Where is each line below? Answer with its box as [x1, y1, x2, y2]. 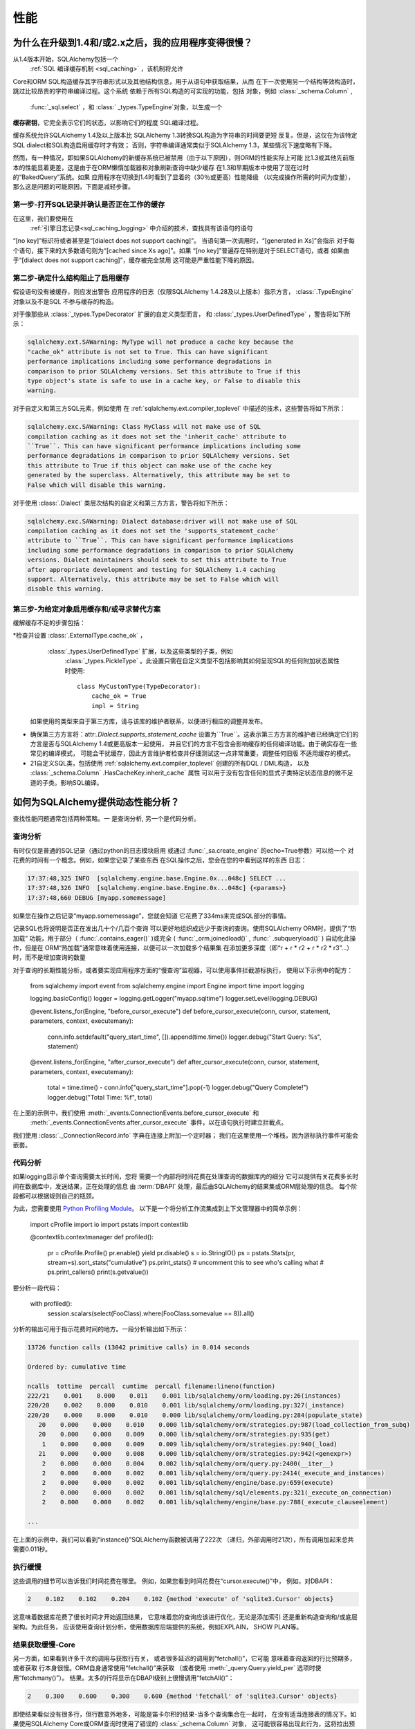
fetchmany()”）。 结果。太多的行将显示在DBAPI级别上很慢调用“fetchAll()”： [21, 1674, 234, 1682]
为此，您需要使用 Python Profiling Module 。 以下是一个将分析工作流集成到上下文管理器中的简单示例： [12, 1204, 304, 1213]
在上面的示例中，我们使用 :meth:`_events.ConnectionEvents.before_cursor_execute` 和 [12, 1109, 259, 1117]
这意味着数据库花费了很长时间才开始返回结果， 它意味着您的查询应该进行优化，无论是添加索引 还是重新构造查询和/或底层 [12, 1613, 358, 1621]
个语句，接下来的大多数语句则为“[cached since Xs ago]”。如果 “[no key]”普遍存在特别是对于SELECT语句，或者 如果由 [12, 246, 349, 255]
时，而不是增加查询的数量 [12, 953, 86, 961]
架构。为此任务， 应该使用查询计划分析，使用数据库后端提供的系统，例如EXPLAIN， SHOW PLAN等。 [12, 1622, 303, 1631]
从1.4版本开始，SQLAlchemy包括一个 [12, 55, 119, 64]
